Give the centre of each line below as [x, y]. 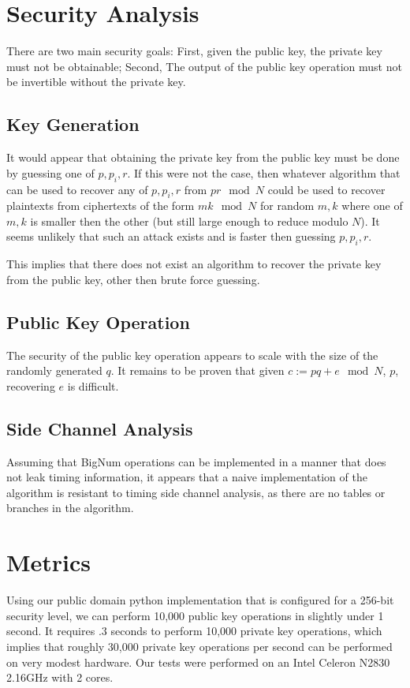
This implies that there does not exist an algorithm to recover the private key [194, 264]
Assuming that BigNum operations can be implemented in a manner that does [196, 461]
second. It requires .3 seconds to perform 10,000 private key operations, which [194, 631]
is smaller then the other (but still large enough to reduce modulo [189, 221]
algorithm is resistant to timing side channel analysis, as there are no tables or [196, 492]
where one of [372, 206]
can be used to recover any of [77, 189]
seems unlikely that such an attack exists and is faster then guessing [171, 236]
